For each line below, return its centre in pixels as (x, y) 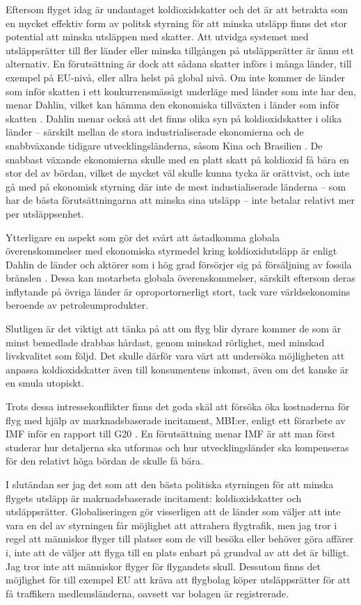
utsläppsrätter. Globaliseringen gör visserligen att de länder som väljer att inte (173, 511)
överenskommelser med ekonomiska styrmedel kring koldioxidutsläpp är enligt (171, 251)
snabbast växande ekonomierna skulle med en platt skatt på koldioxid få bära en (177, 159)
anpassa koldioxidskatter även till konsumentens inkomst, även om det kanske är (177, 369)
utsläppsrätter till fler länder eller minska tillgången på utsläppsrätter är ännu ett (180, 50)
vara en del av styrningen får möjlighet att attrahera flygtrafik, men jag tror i (171, 525)
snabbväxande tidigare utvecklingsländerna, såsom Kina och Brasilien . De (164, 145)
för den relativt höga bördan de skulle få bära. (104, 461)
